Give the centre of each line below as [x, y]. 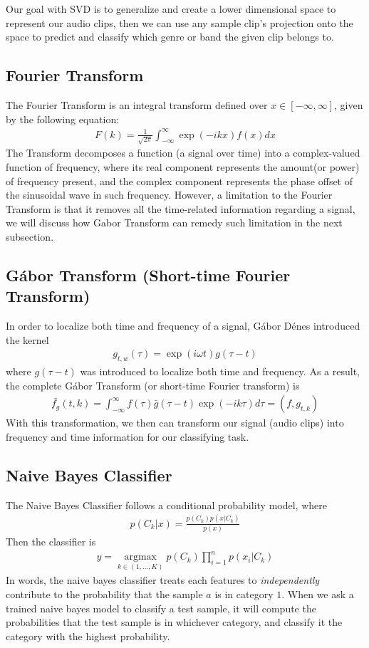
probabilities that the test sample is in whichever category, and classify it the [174, 622]
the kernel [27, 339]
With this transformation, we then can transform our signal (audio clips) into [175, 423]
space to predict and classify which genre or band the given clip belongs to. [170, 37]
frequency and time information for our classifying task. [128, 436]
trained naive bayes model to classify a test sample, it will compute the [161, 608]
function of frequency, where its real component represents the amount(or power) [183, 167]
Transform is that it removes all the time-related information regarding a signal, [181, 208]
